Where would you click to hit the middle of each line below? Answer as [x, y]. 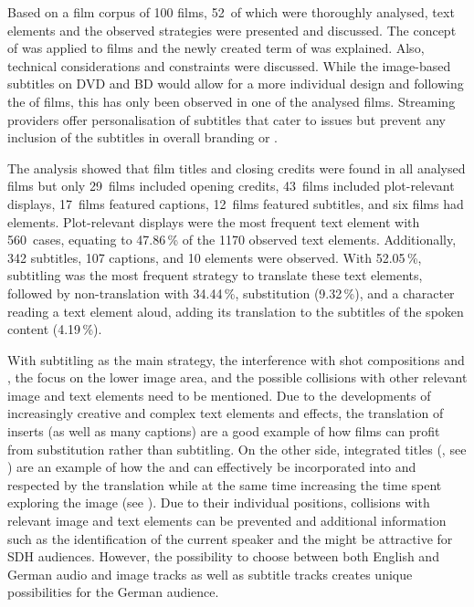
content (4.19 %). [55, 329]
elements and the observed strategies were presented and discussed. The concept [232, 30]
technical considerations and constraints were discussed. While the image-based [229, 65]
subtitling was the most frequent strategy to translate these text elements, [215, 275]
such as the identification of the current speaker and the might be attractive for [230, 538]
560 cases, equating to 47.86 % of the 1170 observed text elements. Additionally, [232, 240]
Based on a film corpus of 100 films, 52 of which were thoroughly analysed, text [231, 12]
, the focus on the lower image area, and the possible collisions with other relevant [237, 377]
